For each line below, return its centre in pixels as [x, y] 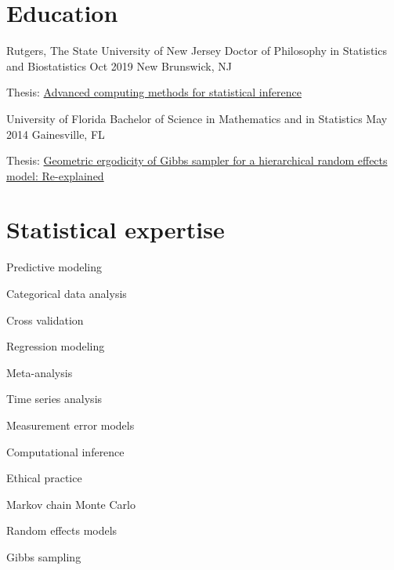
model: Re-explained [55, 175]
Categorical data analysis [67, 293]
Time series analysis [54, 399]
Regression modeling [56, 346]
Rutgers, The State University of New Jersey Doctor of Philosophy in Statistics [197, 51]
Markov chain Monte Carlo [71, 504]
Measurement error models [70, 425]
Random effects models [62, 530]
